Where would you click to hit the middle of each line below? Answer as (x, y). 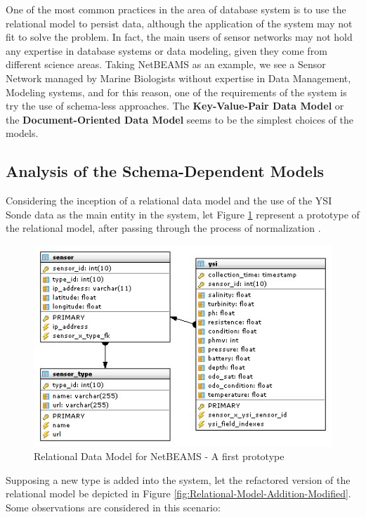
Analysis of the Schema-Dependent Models (165, 171)
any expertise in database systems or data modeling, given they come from (166, 50)
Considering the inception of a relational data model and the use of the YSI (169, 201)
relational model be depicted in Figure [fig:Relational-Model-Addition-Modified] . (178, 493)
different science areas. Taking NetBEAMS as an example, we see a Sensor (166, 64)
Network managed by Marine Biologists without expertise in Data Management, (178, 78)
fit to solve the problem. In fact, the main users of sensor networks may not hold (179, 37)
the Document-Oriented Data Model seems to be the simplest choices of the (179, 119)
